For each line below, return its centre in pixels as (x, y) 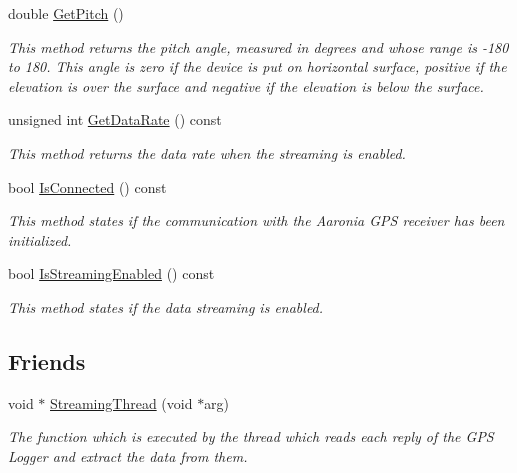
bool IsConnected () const (87, 186)
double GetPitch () (66, 13)
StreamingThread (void (121, 402)
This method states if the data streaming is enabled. (166, 306)
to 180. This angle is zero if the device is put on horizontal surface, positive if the (257, 66)
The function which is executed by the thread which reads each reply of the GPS (251, 436)
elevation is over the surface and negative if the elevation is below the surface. (246, 85)
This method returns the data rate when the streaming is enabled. (207, 152)
